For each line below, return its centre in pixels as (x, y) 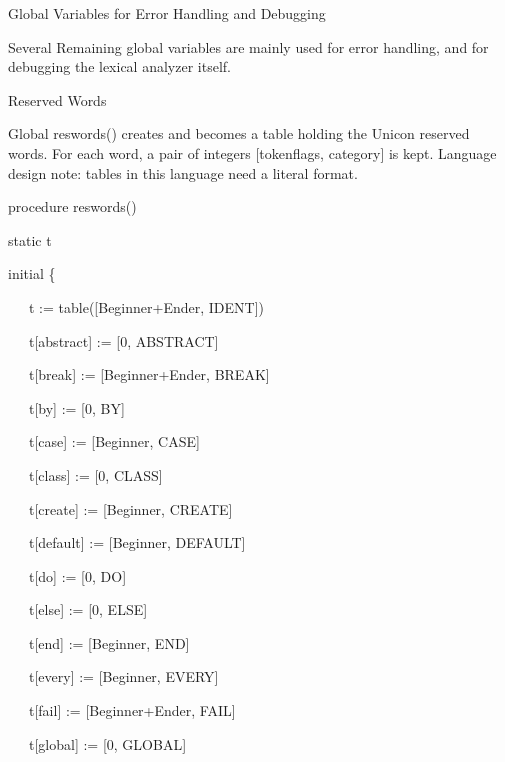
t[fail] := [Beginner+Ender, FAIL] (132, 710)
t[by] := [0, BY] (76, 407)
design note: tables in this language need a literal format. (183, 172)
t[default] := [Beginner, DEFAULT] (137, 542)
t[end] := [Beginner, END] (109, 642)
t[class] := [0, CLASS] (95, 474)
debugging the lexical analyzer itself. (119, 66)
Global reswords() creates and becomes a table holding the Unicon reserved (239, 133)
